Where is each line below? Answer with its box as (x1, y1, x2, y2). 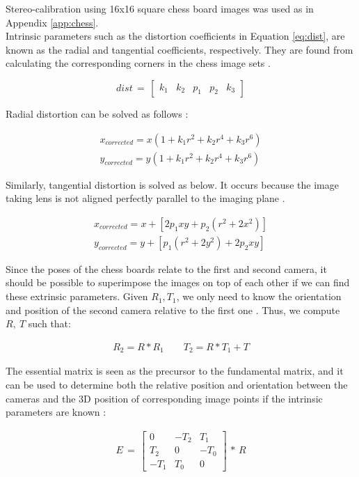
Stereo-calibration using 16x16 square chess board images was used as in (6, 1, 314, 15)
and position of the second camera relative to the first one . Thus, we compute (6, 302, 340, 317)
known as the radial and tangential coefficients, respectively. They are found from (6, 42, 353, 56)
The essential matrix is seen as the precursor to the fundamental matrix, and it (6, 363, 344, 378)
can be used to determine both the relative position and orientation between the (6, 377, 348, 391)
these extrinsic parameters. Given (6, 289, 148, 304)
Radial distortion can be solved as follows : (6, 106, 189, 120)
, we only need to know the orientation (176, 289, 342, 304)
